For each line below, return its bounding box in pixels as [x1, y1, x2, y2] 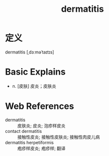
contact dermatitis [5, 128, 42, 134]
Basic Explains [5, 66, 66, 78]
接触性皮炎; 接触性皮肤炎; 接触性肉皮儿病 [17, 134, 100, 140]
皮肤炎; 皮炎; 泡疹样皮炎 [17, 123, 66, 129]
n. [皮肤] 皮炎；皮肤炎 [12, 83, 56, 89]
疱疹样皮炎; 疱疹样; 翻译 [17, 145, 66, 151]
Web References [5, 101, 75, 112]
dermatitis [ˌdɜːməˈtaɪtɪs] [5, 49, 54, 55]
